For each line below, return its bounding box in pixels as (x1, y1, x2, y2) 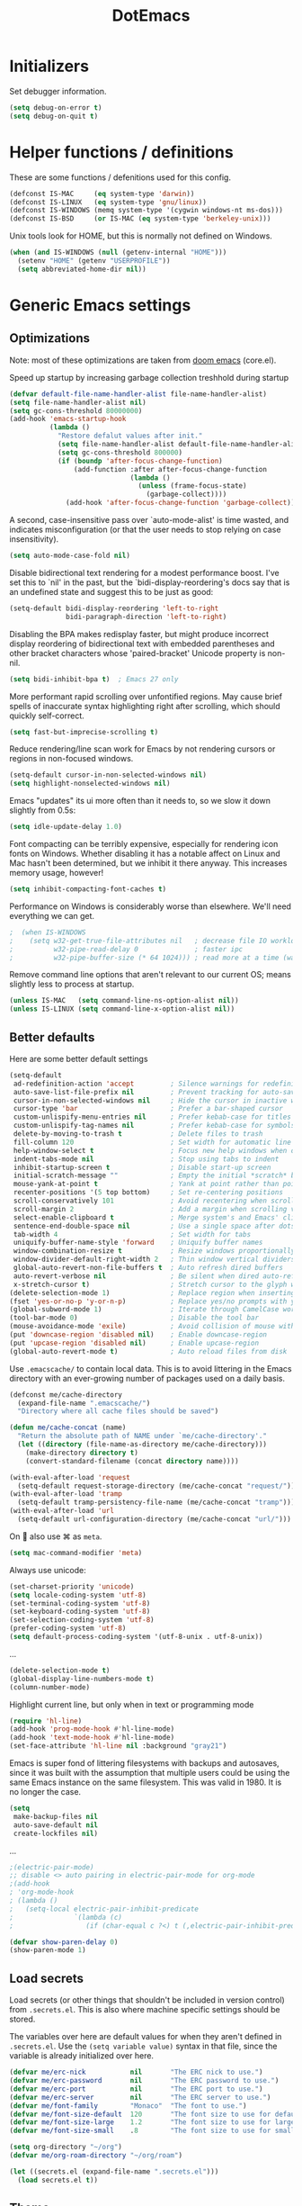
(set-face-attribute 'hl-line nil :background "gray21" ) (9, 1742, 227, 1751)
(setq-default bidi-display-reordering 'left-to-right (9, 604, 219, 613)
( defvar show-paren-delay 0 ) (9, 1937, 119, 1947)
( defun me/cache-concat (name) (9, 1423, 127, 1432)
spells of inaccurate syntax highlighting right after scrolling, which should (9, 700, 280, 711)
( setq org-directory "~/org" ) (9, 2143, 123, 2152)
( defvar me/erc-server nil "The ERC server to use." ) (9, 2093, 271, 2102)
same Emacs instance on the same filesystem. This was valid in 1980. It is (9, 1777, 282, 1787)
